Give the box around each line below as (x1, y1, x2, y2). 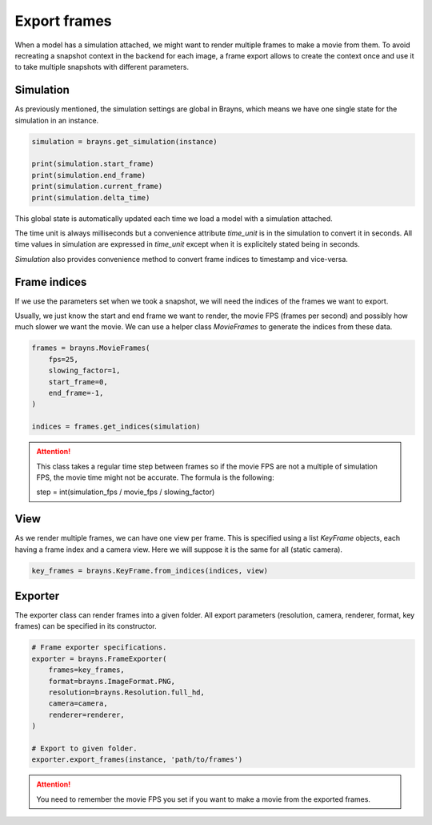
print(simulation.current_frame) (31, 182, 163, 191)
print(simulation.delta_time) (31, 193, 150, 202)
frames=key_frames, (48, 666, 126, 674)
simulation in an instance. (14, 115, 99, 125)
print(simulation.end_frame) (31, 171, 146, 179)
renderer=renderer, (48, 710, 126, 719)
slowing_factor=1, (48, 366, 121, 376)
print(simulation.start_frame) (31, 159, 155, 168)
